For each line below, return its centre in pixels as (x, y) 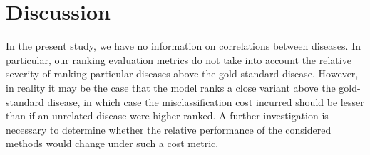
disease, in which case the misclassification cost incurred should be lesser (206, 101)
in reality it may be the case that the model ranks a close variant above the (171, 87)
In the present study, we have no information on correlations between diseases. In (183, 46)
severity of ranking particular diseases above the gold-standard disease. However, (182, 74)
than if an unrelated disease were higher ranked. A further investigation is (167, 116)
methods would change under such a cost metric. (112, 143)
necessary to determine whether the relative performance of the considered (169, 129)
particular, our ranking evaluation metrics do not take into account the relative (179, 59)
